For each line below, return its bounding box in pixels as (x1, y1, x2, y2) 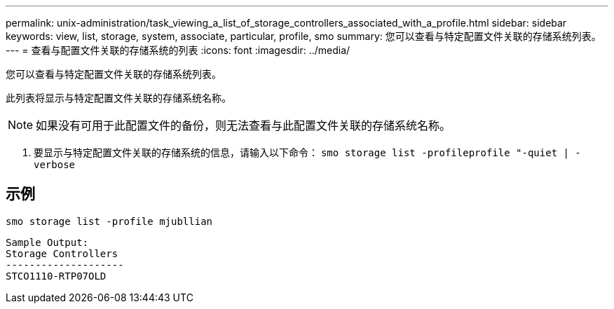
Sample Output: (6, 236, 89, 248)
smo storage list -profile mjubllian (6, 215, 213, 227)
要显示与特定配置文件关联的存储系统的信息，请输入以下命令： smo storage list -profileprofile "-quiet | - (34, 146, 581, 158)
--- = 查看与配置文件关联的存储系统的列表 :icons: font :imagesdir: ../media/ (6, 44, 350, 56)
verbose (34, 159, 76, 170)
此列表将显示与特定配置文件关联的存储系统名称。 (6, 92, 231, 104)
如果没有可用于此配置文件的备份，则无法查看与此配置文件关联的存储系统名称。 (36, 118, 451, 132)
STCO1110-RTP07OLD (6, 270, 107, 282)
